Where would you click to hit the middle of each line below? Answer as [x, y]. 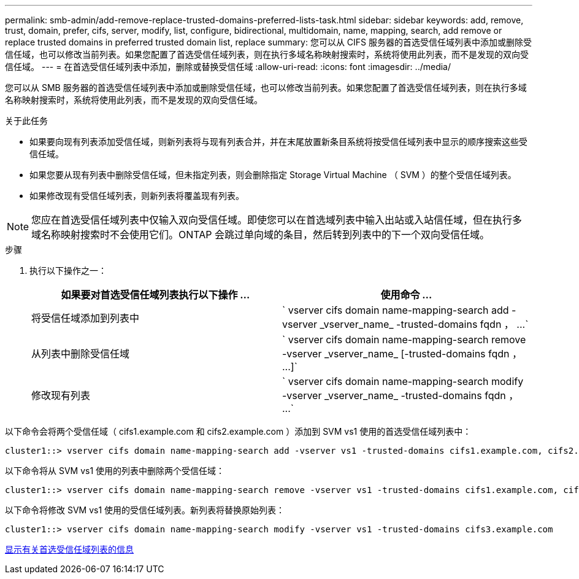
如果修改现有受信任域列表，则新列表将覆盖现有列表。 [137, 196]
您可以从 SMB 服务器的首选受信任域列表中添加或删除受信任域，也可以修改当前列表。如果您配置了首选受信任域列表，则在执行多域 [266, 87]
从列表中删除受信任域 [81, 354]
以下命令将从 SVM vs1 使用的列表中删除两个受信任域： [115, 471]
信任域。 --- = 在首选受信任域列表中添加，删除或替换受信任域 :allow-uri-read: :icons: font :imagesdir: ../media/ [228, 67]
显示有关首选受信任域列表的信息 [69, 549]
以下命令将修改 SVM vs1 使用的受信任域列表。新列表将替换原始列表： [145, 510]
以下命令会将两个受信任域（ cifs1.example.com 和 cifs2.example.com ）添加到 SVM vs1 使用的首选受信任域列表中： [238, 431]
